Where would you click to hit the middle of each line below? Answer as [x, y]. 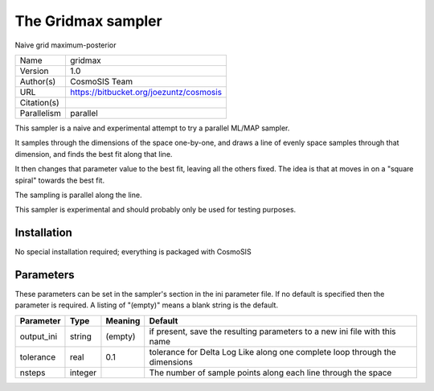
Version [34, 71]
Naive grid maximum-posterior [66, 45]
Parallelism [41, 113]
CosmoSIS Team [101, 81]
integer [83, 372]
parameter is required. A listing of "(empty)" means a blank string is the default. [147, 305]
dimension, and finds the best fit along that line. [94, 154]
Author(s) [38, 81]
